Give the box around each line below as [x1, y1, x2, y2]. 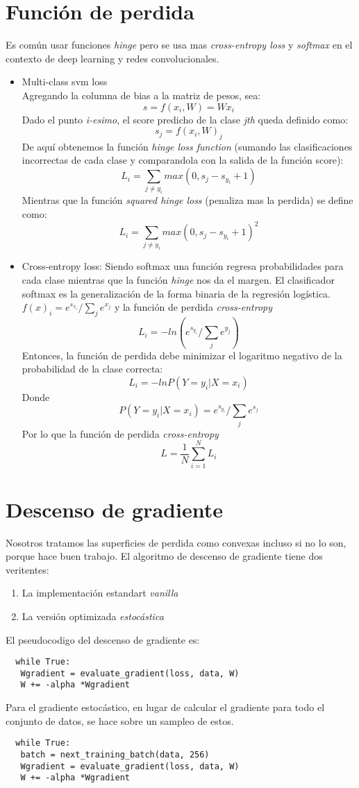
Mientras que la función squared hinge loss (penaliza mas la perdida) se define [22, 193, 353, 207]
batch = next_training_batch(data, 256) [20, 749, 210, 760]
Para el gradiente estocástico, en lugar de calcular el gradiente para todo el [6, 700, 325, 714]
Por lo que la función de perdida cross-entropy [22, 426, 219, 440]
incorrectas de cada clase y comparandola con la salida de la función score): [22, 153, 344, 167]
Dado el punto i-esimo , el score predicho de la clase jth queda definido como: [22, 112, 349, 126]
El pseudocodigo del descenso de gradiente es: [6, 632, 200, 646]
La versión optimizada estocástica [22, 608, 164, 623]
